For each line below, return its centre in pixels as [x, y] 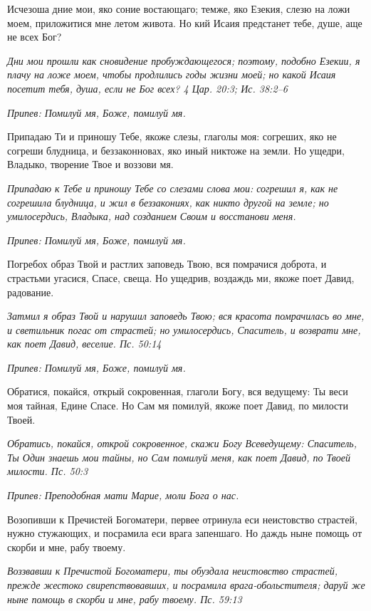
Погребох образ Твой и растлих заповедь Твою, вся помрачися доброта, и [167, 264]
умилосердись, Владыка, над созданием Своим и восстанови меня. [152, 216]
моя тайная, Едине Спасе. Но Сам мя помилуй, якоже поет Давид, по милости [178, 406]
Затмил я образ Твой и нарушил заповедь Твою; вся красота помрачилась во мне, [186, 316]
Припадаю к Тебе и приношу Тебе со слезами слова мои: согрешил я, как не [173, 188]
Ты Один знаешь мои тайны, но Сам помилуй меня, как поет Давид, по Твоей [179, 457]
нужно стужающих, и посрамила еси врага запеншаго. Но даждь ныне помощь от [185, 533]
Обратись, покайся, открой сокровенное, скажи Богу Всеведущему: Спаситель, [182, 443]
